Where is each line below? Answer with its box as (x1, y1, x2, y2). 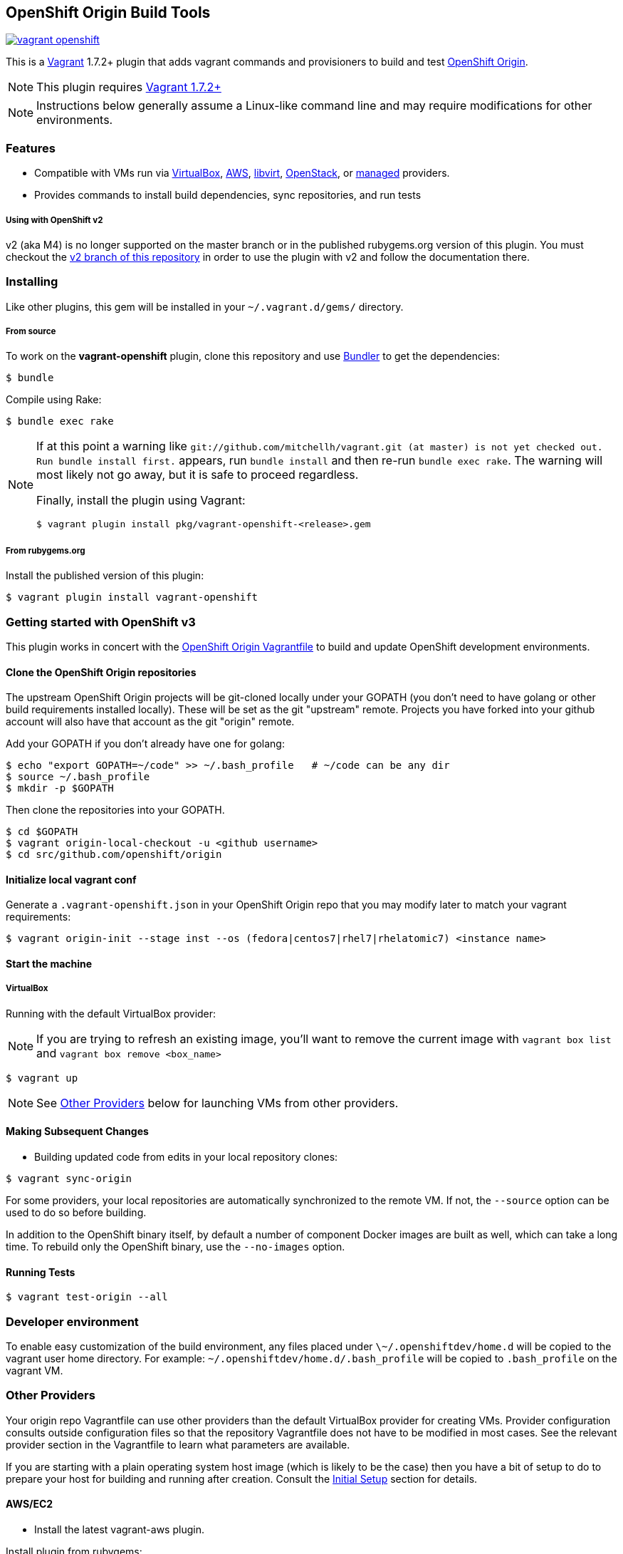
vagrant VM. (6, 1364, 63, 1377)
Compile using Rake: (6, 393, 102, 406)
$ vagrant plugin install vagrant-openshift (6, 591, 258, 604)
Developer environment (6, 1314, 139, 1329)
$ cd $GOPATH (6, 826, 78, 838)
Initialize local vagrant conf (6, 873, 137, 886)
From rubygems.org (6, 545, 85, 556)
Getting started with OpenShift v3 (6, 614, 196, 629)
